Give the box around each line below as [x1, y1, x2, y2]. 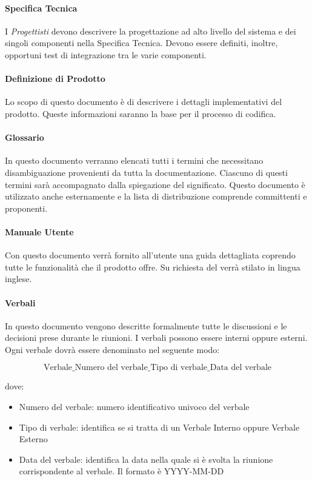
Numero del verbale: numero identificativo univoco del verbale [19, 400, 250, 413]
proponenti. [5, 201, 48, 214]
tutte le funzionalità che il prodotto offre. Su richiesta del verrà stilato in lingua [5, 260, 300, 273]
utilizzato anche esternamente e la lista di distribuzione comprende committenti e [5, 190, 307, 203]
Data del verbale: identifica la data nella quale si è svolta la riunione [19, 452, 273, 465]
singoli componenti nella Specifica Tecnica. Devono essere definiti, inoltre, [5, 36, 278, 49]
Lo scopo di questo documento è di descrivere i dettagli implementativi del [5, 95, 282, 108]
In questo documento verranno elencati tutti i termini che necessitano [5, 154, 264, 167]
